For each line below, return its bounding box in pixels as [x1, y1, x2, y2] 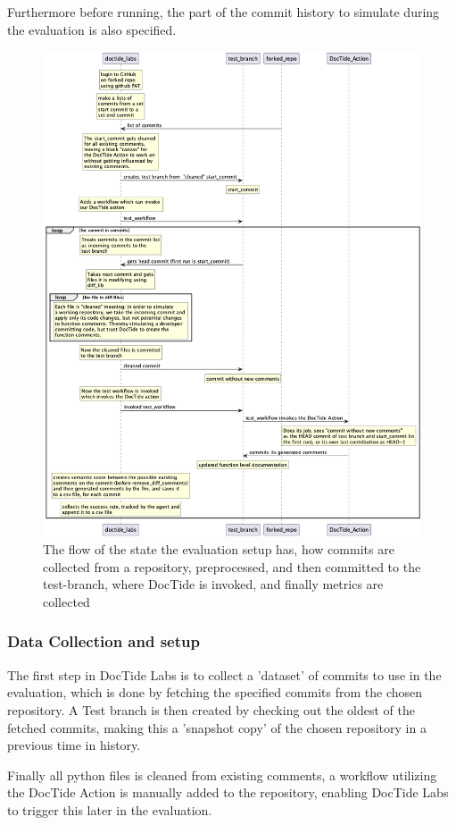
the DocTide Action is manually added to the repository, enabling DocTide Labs [7, 783, 449, 802]
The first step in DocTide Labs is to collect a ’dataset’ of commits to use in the [7, 665, 442, 684]
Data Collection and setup [7, 630, 200, 652]
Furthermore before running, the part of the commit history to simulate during [7, 3, 440, 21]
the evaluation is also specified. [7, 20, 177, 38]
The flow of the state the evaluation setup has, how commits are [43, 540, 394, 559]
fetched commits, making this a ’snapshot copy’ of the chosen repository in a [7, 718, 427, 737]
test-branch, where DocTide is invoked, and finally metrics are [43, 575, 384, 593]
